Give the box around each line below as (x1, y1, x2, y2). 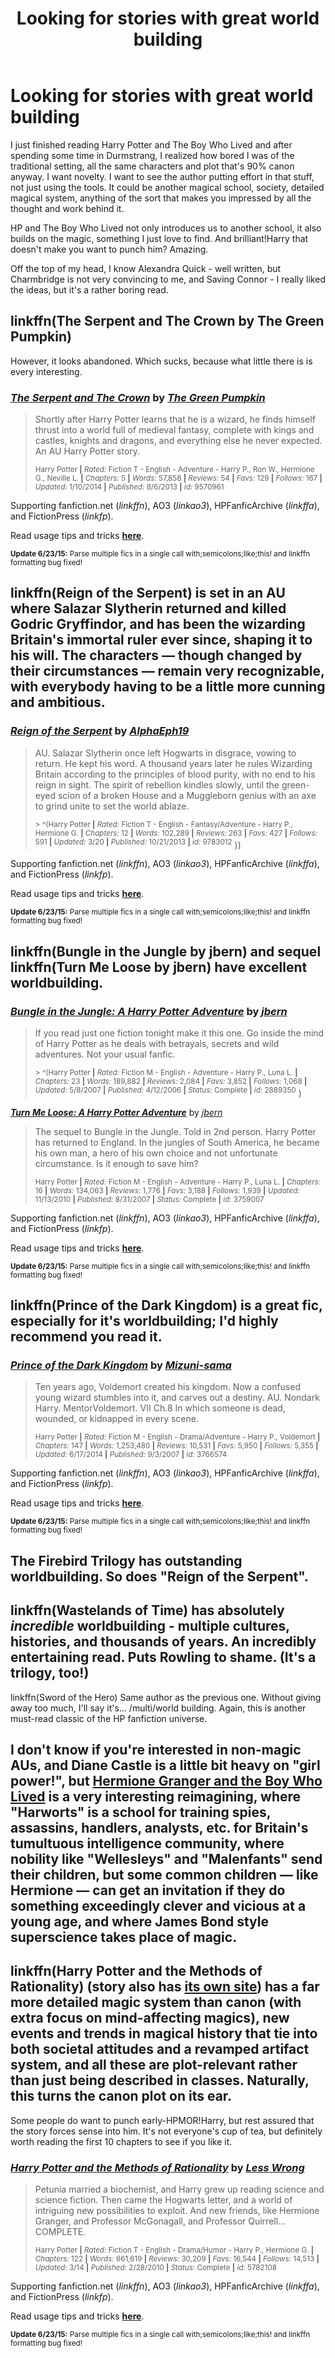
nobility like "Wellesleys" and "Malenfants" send (10, 1851, 323, 1868)
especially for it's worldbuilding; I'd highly (10, 1313, 279, 1330)
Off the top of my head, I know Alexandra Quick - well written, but (10, 262, 282, 274)
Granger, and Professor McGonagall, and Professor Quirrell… (34, 2215, 287, 2227)
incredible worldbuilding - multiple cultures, (10, 1618, 290, 1635)
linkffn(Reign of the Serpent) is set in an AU (10, 585, 286, 602)
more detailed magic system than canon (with (10, 1994, 302, 2011)
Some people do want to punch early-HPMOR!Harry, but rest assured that (10, 2114, 315, 2126)
